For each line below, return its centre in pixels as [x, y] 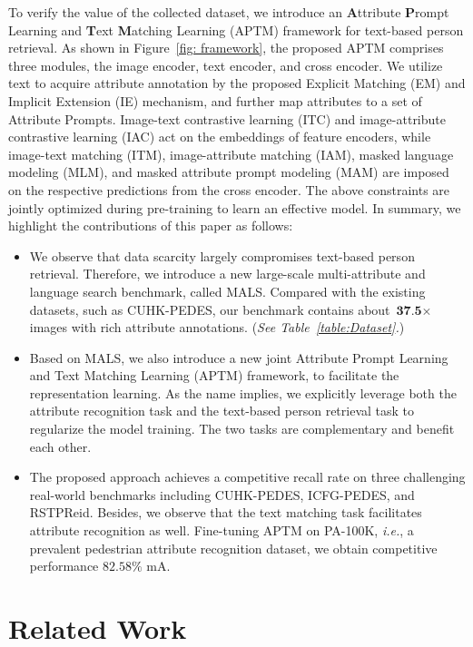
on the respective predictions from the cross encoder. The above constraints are [229, 189]
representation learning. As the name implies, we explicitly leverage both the [243, 392]
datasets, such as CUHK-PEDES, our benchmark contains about [210, 309]
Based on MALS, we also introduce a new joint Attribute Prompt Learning [239, 357]
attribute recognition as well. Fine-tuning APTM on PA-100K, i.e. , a [222, 530]
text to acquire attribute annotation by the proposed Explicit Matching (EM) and [237, 83]
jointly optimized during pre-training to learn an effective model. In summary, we [235, 207]
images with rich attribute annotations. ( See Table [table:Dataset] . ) [217, 327]
